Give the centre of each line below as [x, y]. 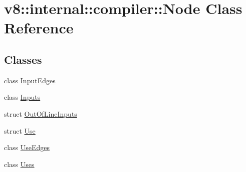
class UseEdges [27, 147]
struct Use [20, 130]
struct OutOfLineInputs [41, 113]
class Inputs [22, 97]
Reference [39, 28]
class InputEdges [30, 80]
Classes [23, 59]
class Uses [19, 164]
